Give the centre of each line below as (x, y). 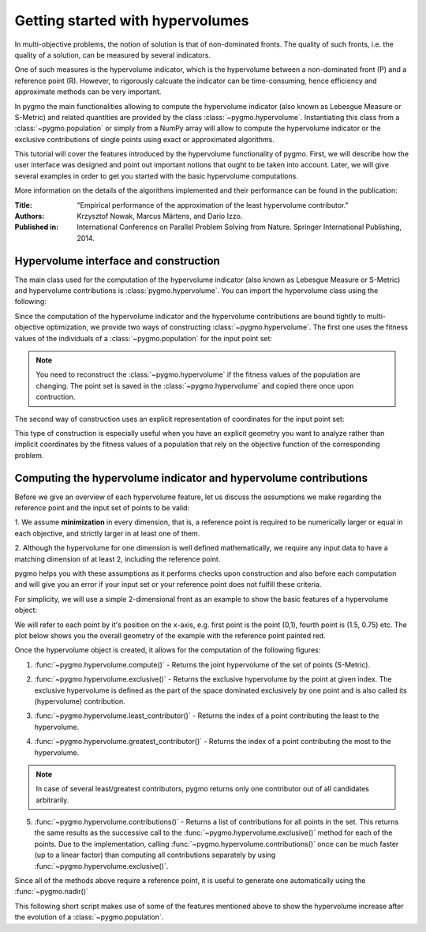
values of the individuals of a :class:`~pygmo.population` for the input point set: (143, 338)
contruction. (56, 397)
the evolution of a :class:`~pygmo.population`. (89, 917)
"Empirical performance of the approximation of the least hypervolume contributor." (213, 205)
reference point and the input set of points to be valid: (102, 508)
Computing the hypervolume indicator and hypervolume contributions (191, 478)
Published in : (37, 227)
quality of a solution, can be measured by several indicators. (112, 54)
